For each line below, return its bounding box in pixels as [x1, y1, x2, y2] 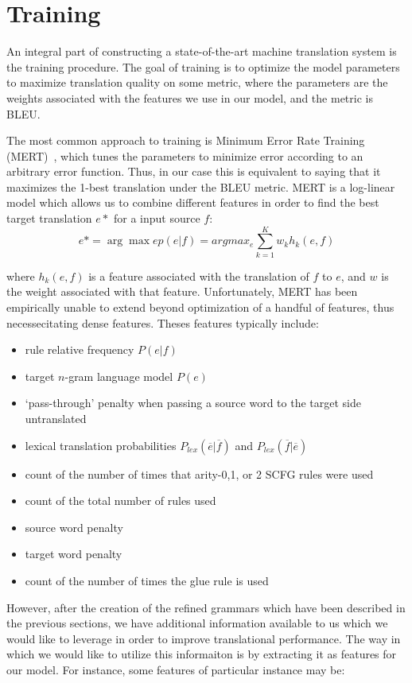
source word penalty [25, 518, 123, 535]
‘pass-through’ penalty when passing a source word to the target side [25, 394, 361, 411]
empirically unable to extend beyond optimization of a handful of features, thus [6, 298, 395, 315]
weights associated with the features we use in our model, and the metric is [6, 89, 373, 106]
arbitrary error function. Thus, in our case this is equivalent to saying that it [6, 163, 381, 180]
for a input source [114, 210, 200, 227]
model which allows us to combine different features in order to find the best [6, 194, 379, 211]
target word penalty [25, 545, 122, 562]
